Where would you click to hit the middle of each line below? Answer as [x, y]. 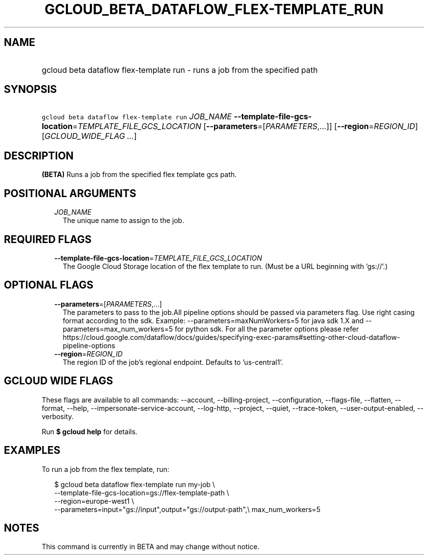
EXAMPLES [32, 450]
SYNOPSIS [31, 89]
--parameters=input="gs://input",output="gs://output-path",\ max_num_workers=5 [187, 509]
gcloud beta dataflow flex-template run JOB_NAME [137, 117]
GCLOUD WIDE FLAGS [59, 381]
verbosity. [58, 416]
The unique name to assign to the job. [123, 221]
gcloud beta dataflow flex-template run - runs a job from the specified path [180, 70]
